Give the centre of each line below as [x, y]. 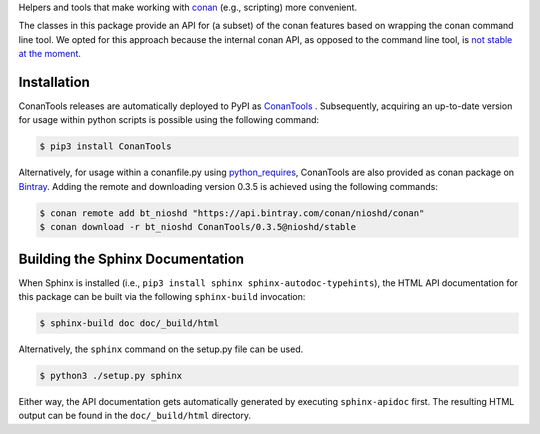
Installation [54, 81]
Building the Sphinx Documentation [131, 258]
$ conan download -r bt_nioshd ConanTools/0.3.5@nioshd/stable [198, 227]
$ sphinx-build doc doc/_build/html [129, 323]
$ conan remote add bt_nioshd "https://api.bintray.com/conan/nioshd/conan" [232, 213]
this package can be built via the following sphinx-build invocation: [162, 297]
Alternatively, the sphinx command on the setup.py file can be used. [161, 349]
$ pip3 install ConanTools [105, 146]
